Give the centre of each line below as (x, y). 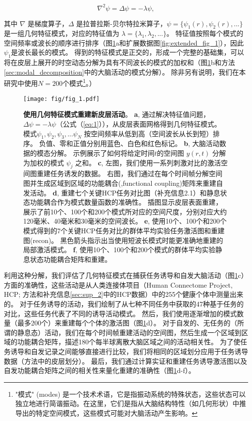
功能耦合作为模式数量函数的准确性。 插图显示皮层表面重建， (126, 202)
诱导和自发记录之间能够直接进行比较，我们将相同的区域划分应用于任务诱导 (129, 351)
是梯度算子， (48, 23)
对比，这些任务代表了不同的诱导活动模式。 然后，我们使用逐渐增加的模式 (120, 313)
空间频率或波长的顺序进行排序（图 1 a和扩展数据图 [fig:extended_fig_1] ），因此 (124, 42)
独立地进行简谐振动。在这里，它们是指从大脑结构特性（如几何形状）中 (127, 403)
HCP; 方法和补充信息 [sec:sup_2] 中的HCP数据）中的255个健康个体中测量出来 (124, 294)
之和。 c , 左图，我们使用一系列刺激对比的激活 (148, 162)
